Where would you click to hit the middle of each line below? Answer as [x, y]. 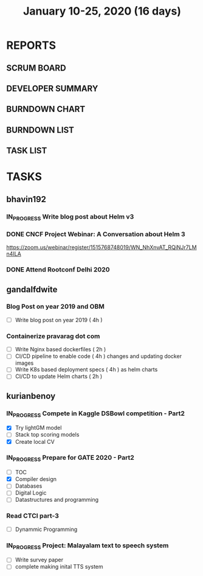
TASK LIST [27, 151]
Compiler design [36, 479]
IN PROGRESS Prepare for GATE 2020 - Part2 [71, 458]
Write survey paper [39, 560]
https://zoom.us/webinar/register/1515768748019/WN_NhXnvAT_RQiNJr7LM [101, 247]
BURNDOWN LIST [40, 130]
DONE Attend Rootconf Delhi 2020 [58, 270]
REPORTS [31, 45]
